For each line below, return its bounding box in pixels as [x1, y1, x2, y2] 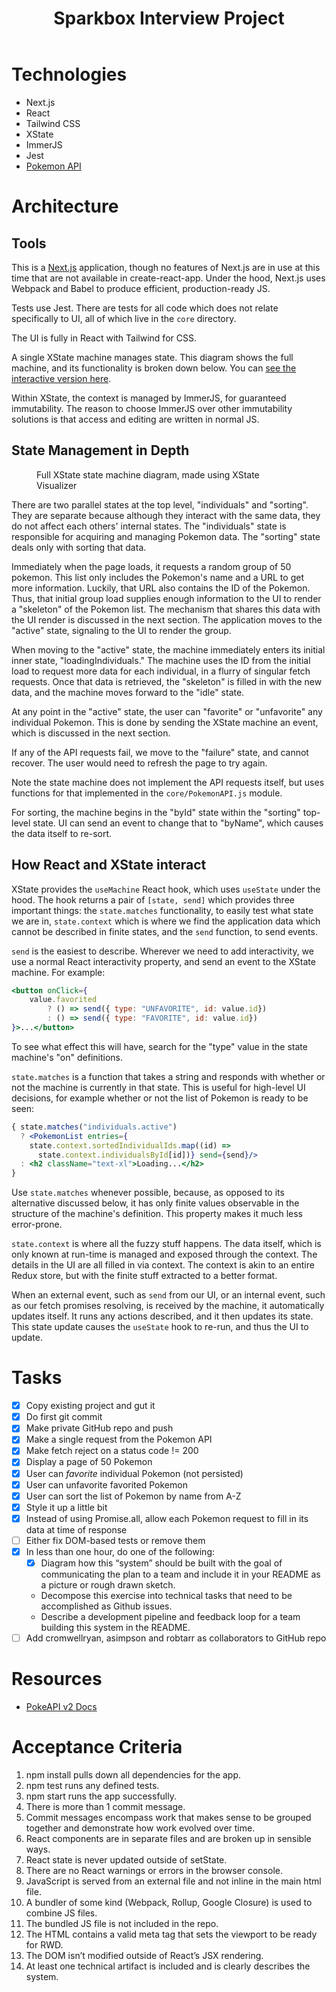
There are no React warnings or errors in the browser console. [25, 1864, 283, 1876]
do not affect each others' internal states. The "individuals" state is [11, 520, 287, 532]
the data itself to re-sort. [11, 827, 113, 839]
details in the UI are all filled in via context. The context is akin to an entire [11, 1259, 315, 1271]
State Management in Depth [11, 442, 190, 459]
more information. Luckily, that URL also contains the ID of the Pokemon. [11, 582, 311, 594]
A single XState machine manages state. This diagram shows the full [11, 351, 294, 363]
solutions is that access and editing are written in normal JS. [11, 413, 260, 425]
